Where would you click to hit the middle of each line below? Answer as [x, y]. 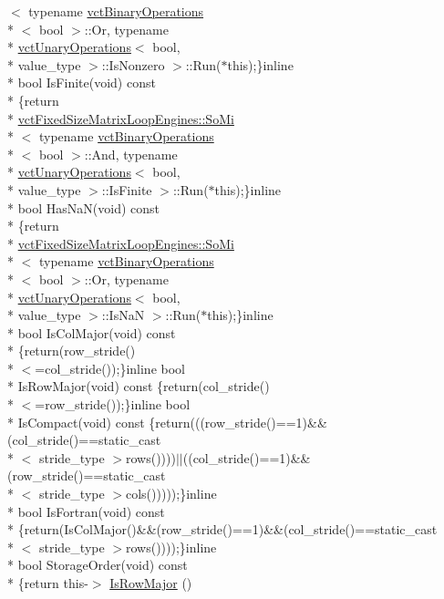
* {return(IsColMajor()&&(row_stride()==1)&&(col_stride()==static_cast [222, 529]
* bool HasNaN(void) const [83, 207]
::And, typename [131, 154]
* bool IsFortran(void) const [86, 511]
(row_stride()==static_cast [87, 475]
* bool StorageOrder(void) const [98, 565]
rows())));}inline [171, 547]
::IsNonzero [133, 64]
